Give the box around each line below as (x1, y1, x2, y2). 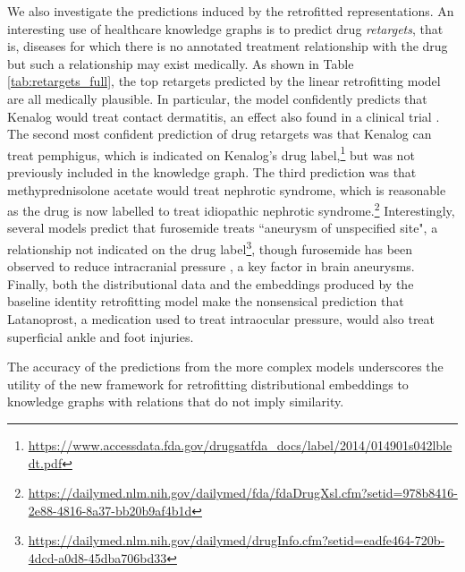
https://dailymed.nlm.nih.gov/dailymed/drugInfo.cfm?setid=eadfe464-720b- (28, 531, 445, 550)
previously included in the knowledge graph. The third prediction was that (7, 163, 417, 181)
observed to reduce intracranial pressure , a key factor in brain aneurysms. (7, 257, 415, 276)
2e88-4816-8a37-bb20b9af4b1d (28, 500, 192, 519)
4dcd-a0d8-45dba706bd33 (28, 549, 167, 567)
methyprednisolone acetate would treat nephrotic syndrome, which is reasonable (7, 180, 446, 199)
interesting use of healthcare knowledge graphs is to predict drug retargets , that (7, 19, 444, 38)
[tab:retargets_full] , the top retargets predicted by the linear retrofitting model (7, 72, 441, 90)
